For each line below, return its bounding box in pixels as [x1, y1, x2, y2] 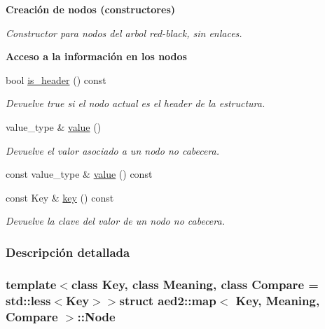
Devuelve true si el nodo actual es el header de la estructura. [6, 96, 265, 111]
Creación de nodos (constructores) [6, 2, 175, 16]
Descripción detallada [6, 243, 130, 260]
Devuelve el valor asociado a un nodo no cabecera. [6, 143, 220, 157]
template [6, 275, 57, 293]
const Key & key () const [6, 190, 114, 204]
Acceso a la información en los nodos [6, 49, 187, 64]
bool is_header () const [6, 72, 106, 87]
